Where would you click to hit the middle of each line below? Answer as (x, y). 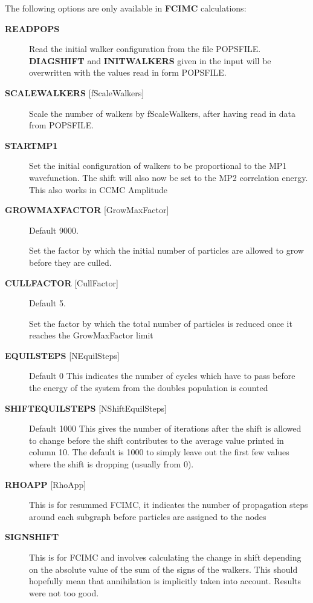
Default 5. (47, 303)
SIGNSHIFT (32, 537)
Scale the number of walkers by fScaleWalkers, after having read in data (162, 113)
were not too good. (64, 592)
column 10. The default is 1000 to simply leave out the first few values (159, 452)
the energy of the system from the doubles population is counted (149, 388)
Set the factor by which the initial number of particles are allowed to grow (166, 250)
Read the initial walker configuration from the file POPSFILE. (145, 49)
